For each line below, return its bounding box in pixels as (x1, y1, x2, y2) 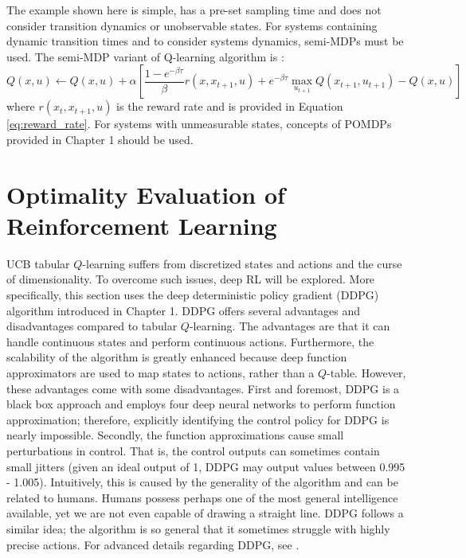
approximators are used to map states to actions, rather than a (6, 365, 315, 381)
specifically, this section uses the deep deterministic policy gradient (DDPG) (6, 287, 379, 303)
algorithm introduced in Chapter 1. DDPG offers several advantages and (6, 302, 361, 318)
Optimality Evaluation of (6, 178, 285, 210)
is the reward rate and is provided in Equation (116, 98, 343, 115)
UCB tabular (6, 255, 70, 271)
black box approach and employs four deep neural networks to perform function (6, 396, 396, 412)
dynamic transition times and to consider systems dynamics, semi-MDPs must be (6, 33, 404, 49)
